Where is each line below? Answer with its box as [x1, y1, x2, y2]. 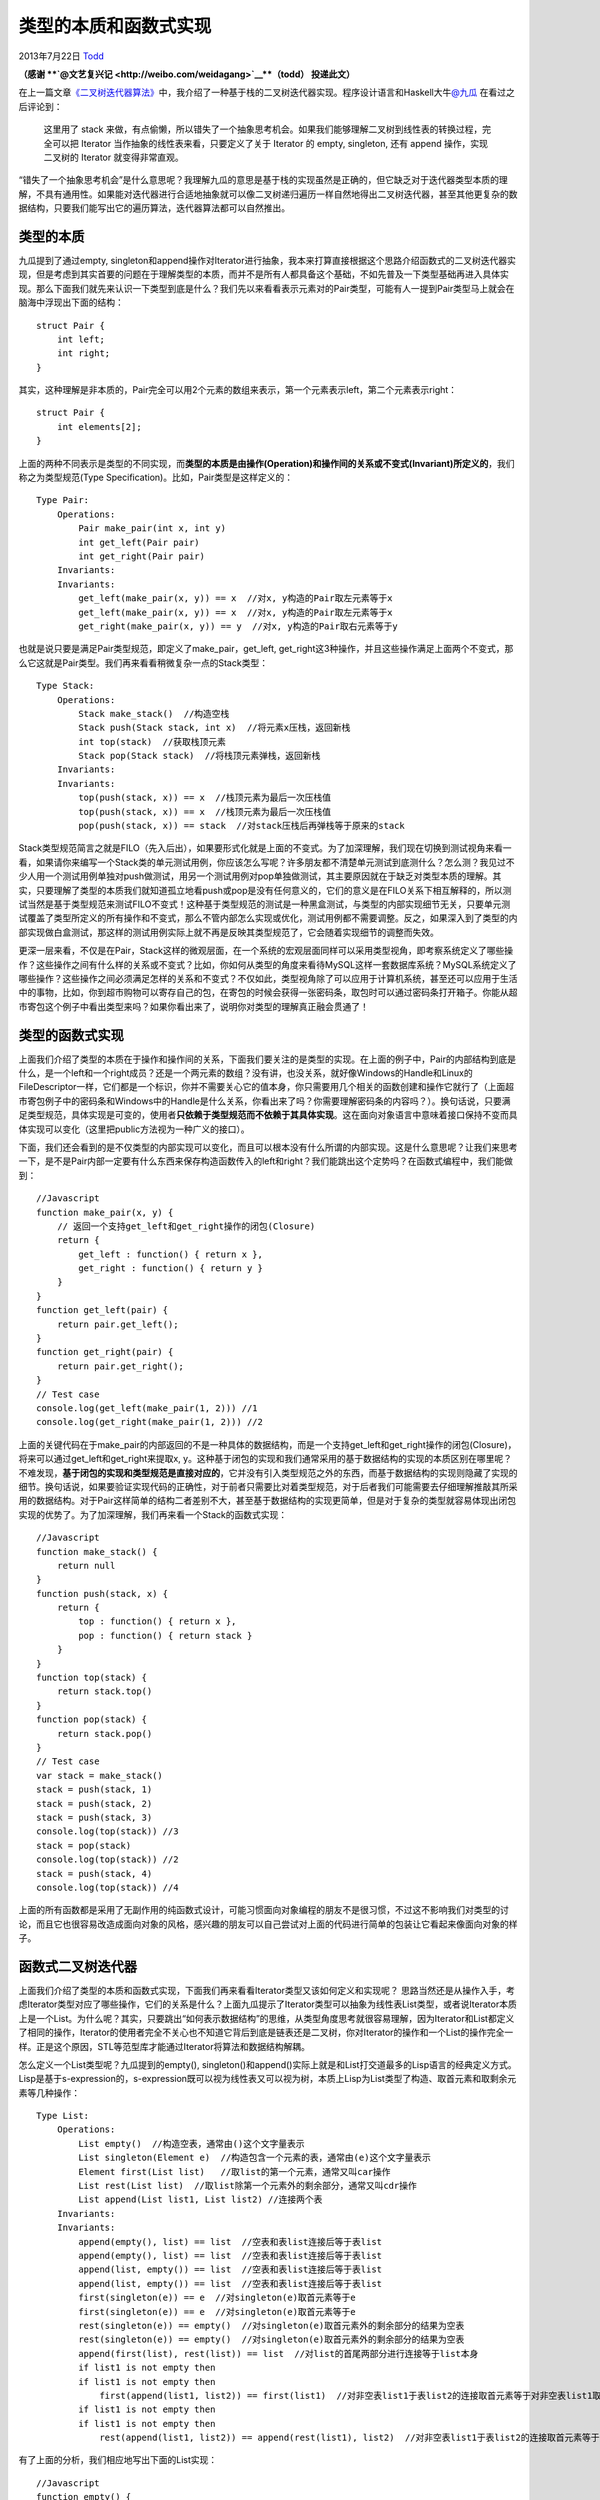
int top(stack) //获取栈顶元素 [78, 736, 227, 747]
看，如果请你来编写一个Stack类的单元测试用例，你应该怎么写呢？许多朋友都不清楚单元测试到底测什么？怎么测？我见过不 [18, 856, 515, 868]
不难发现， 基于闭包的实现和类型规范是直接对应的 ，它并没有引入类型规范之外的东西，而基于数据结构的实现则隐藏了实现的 [18, 1466, 518, 1479]
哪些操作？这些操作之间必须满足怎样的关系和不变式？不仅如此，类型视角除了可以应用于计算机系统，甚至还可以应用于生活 [18, 972, 518, 984]
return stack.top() [56, 1686, 153, 1697]
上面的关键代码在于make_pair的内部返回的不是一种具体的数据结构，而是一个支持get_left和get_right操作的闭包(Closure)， [18, 1438, 517, 1450]
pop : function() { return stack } [78, 1630, 253, 1641]
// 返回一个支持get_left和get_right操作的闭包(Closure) [56, 1220, 316, 1232]
